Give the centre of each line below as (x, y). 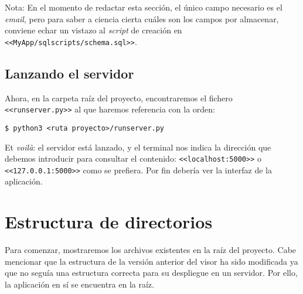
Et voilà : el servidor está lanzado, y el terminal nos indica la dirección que (138, 147)
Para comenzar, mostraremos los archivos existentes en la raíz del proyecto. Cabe (151, 250)
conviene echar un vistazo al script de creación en (93, 30)
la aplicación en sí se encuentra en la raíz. (79, 284)
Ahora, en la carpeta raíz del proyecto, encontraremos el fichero (119, 98)
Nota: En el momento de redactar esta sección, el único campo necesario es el (144, 7)
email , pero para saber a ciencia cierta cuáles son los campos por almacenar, (142, 18)
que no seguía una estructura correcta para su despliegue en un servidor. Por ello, (151, 273)
